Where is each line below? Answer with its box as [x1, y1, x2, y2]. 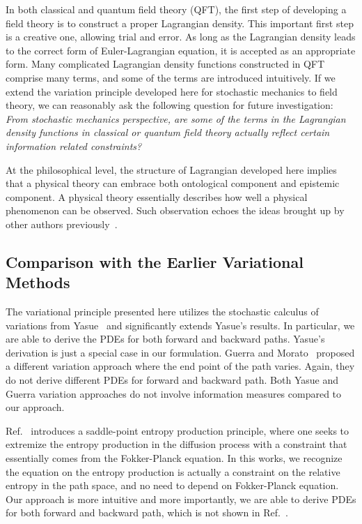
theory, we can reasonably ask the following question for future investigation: [6, 98, 333, 112]
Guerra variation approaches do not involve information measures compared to [6, 386, 342, 401]
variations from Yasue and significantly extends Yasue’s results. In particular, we [6, 317, 355, 332]
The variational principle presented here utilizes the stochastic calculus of [6, 304, 319, 319]
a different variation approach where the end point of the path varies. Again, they [6, 359, 355, 373]
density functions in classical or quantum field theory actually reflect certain [6, 125, 330, 140]
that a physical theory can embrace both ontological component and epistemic [6, 176, 340, 190]
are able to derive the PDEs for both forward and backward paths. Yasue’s [6, 331, 325, 346]
